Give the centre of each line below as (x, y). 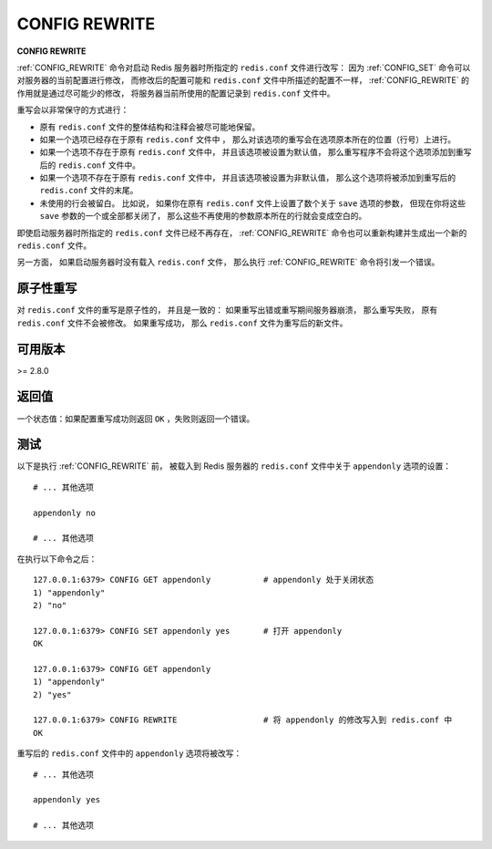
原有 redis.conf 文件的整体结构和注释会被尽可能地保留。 (150, 127)
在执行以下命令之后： (57, 559)
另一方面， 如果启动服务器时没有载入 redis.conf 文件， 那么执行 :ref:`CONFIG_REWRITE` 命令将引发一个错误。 (228, 262)
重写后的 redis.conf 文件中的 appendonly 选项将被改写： (129, 753)
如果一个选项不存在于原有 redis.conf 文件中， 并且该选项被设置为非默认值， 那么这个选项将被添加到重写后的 (248, 178)
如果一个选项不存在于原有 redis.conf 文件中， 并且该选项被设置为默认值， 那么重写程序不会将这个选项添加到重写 (256, 152)
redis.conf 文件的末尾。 (89, 191)
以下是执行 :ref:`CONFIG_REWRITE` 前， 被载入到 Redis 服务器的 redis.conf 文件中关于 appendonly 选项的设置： (234, 466)
